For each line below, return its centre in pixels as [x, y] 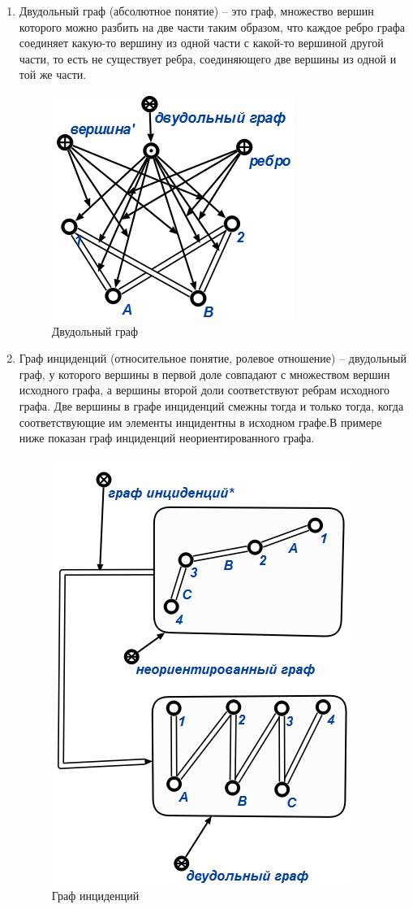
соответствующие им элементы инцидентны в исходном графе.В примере [200, 422]
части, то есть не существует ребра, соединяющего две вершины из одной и [208, 58]
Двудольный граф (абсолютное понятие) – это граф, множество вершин [196, 11]
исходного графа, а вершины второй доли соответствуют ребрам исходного [204, 390]
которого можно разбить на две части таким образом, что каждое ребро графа [212, 26]
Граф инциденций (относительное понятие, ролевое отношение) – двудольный [213, 358]
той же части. [53, 74]
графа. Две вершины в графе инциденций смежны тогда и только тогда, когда [211, 405]
